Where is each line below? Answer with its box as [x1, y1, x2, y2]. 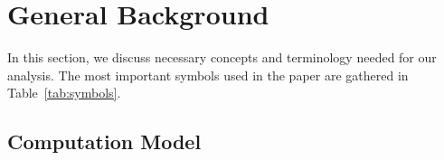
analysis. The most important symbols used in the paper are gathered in [7, 65, 409, 84]
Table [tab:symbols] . [7, 83, 121, 102]
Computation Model [7, 127, 202, 155]
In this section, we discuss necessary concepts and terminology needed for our [7, 48, 437, 67]
